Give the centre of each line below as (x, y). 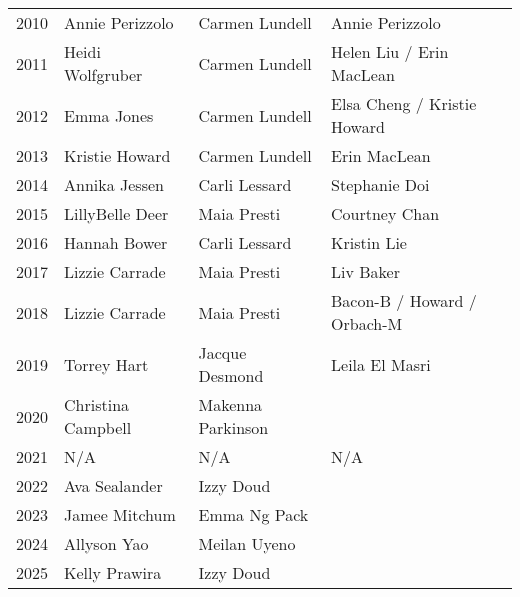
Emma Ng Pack (253, 514)
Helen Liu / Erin (390, 51)
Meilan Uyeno (247, 543)
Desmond (231, 375)
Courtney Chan (385, 213)
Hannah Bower (116, 242)
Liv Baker (365, 271)
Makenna (230, 404)
